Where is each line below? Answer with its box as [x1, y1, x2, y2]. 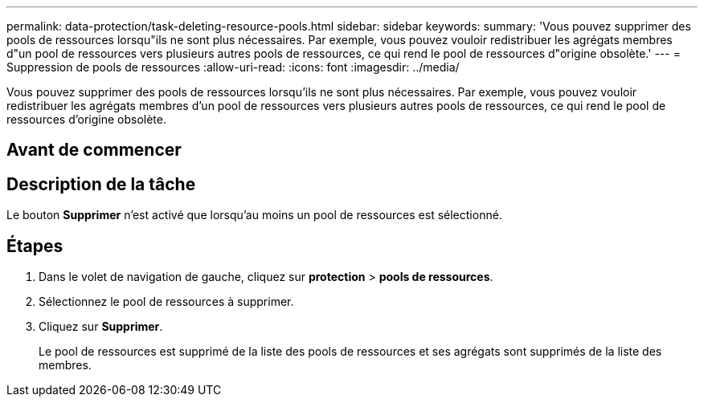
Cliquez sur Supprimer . [39, 320, 163, 334]
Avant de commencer [6, 140, 182, 161]
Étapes [6, 235, 63, 256]
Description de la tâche [6, 173, 196, 194]
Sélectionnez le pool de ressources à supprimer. [39, 295, 294, 309]
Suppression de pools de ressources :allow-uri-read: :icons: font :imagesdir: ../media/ [6, 60, 460, 74]
